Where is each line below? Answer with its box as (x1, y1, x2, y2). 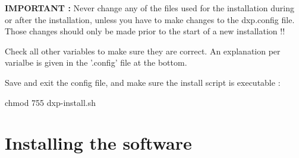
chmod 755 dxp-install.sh (5, 96, 96, 108)
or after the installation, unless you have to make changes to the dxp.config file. (5, 13, 295, 25)
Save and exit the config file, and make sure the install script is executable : (5, 76, 281, 88)
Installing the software (5, 131, 192, 155)
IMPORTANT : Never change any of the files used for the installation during (5, 2, 294, 14)
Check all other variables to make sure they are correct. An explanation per (5, 44, 281, 57)
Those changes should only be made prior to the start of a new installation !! (5, 25, 285, 37)
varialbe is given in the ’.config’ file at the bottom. (5, 56, 187, 69)
